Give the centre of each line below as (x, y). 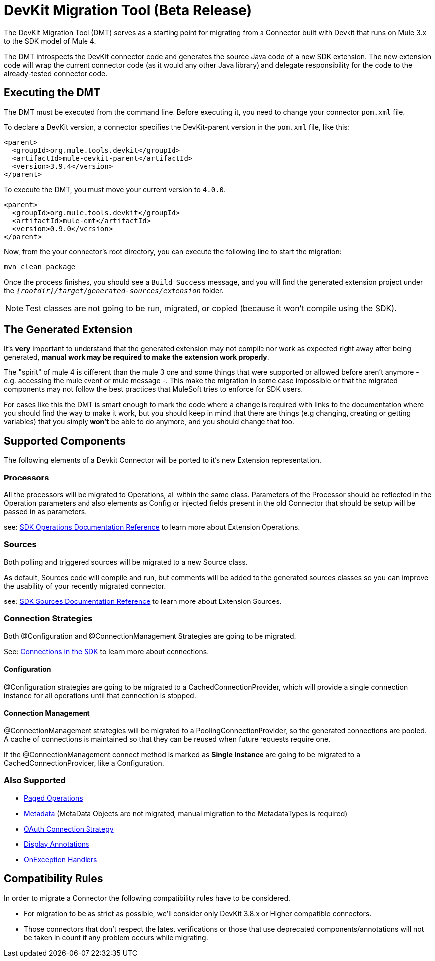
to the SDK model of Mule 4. (50, 41)
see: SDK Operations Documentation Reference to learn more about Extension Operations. (152, 527)
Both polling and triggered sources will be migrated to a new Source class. (126, 562)
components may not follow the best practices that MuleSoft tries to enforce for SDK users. (154, 389)
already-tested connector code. (56, 73)
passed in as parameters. (45, 512)
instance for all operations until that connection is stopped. (100, 695)
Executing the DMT (52, 93)
